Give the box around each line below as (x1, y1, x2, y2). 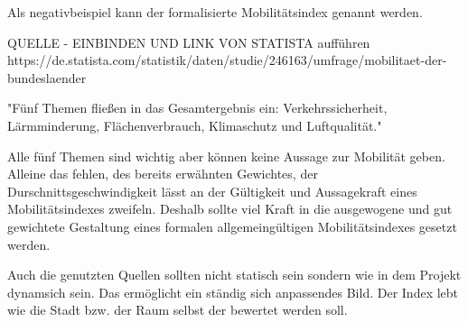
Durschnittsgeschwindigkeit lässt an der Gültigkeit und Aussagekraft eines (7, 181, 417, 200)
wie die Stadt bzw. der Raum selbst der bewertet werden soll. (7, 300, 348, 319)
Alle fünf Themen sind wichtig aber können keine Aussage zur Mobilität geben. (7, 146, 445, 165)
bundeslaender (7, 68, 87, 87)
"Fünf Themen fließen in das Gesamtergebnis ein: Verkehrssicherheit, (7, 98, 388, 117)
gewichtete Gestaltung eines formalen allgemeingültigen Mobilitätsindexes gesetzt (7, 216, 457, 235)
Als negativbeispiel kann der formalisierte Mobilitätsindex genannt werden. (7, 3, 423, 21)
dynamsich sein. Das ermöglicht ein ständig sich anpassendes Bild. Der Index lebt (7, 282, 459, 301)
